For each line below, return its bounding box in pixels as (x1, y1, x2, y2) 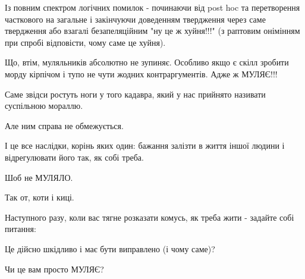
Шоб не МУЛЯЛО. (5, 171, 73, 183)
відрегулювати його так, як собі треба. (5, 151, 144, 163)
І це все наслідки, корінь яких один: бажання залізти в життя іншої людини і (5, 139, 285, 152)
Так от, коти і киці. (5, 191, 74, 203)
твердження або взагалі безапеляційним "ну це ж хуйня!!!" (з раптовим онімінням (5, 24, 300, 37)
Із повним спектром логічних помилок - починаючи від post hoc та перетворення (5, 1, 300, 13)
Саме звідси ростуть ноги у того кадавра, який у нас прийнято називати (5, 87, 266, 100)
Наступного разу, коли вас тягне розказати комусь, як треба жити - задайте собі (5, 211, 294, 223)
